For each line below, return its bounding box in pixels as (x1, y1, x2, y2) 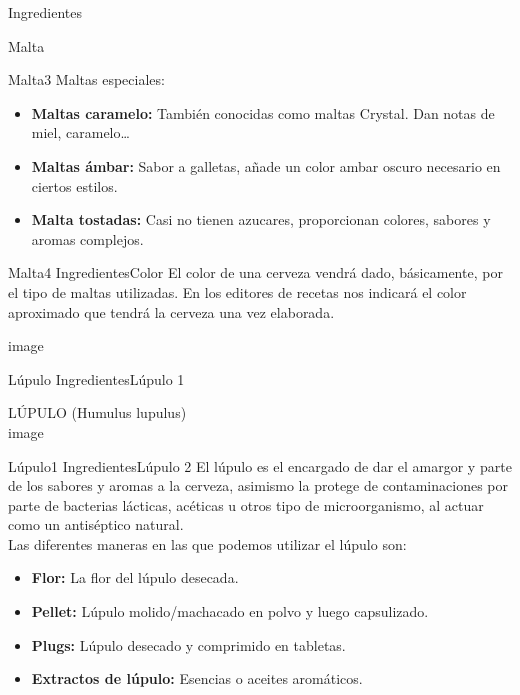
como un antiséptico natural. (8, 514, 184, 535)
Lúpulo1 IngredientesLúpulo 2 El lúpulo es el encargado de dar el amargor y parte (8, 455, 512, 476)
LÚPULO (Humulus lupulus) (8, 402, 187, 423)
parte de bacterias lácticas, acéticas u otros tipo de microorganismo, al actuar (8, 494, 484, 515)
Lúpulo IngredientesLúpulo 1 (8, 368, 185, 389)
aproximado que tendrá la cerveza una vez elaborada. (8, 301, 335, 322)
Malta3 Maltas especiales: (8, 69, 165, 90)
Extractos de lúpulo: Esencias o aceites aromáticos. (31, 668, 363, 689)
